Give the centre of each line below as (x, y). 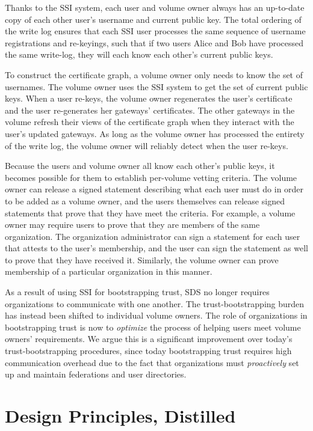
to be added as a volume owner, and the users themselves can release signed (145, 200)
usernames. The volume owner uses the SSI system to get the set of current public (156, 86)
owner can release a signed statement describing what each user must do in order (154, 189)
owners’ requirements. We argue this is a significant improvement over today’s (149, 339)
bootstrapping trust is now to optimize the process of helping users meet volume (153, 327)
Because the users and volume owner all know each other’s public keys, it (140, 166)
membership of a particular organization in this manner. (109, 271)
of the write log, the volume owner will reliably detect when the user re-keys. (147, 145)
